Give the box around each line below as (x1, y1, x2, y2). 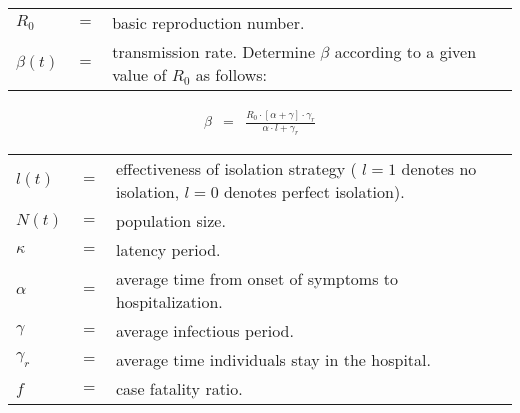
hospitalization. (115, 290, 223, 314)
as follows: (195, 63, 267, 86)
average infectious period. (115, 319, 294, 343)
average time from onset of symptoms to (115, 267, 399, 291)
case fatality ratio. (115, 377, 243, 401)
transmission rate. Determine (112, 40, 316, 63)
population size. (115, 209, 226, 233)
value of (112, 63, 167, 86)
